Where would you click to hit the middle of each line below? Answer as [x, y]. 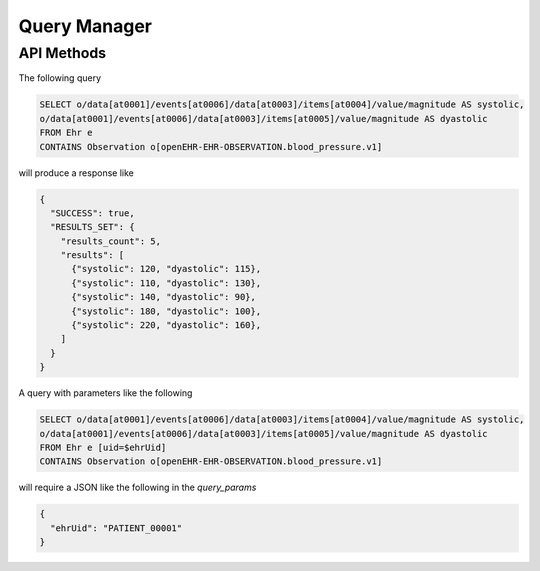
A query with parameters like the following [105, 393]
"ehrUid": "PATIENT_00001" [116, 528]
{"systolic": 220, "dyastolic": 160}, [166, 325]
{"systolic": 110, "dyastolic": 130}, [166, 283]
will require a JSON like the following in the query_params [137, 487]
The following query [60, 78]
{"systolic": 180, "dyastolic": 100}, [166, 311]
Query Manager [85, 26]
